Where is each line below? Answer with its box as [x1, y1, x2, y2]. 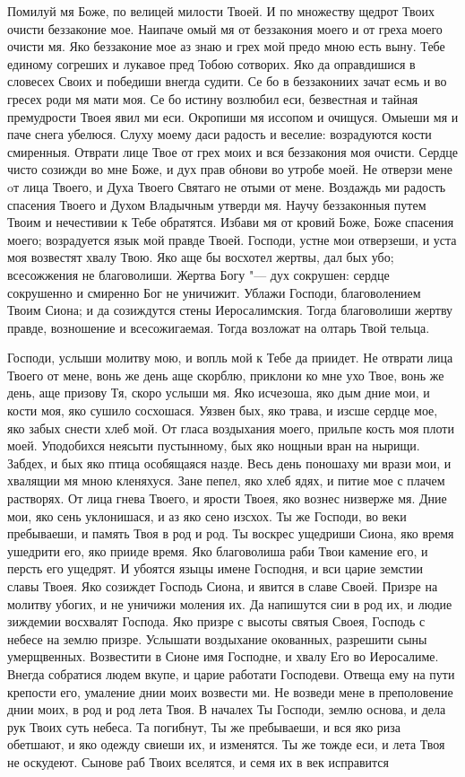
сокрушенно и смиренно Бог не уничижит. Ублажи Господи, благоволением [7, 283, 421, 301]
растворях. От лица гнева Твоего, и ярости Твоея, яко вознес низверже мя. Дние [7, 489, 447, 508]
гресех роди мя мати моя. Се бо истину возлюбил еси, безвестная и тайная [7, 89, 418, 108]
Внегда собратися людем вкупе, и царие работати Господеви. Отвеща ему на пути [7, 664, 455, 683]
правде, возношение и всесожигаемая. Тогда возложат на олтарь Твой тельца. [7, 318, 430, 336]
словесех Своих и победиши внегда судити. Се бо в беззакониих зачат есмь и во [7, 72, 447, 91]
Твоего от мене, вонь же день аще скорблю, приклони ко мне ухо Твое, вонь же [7, 365, 444, 384]
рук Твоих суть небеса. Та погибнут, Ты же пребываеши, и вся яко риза [7, 717, 401, 736]
